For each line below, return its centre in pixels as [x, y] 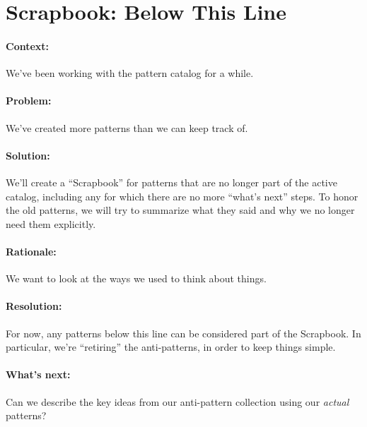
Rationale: [31, 251]
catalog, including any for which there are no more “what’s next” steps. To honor [182, 196]
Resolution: [34, 306]
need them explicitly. [51, 223]
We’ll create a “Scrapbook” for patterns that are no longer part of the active [171, 182]
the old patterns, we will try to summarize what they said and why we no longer [180, 210]
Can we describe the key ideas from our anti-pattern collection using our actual [177, 401]
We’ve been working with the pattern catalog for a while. [130, 73]
